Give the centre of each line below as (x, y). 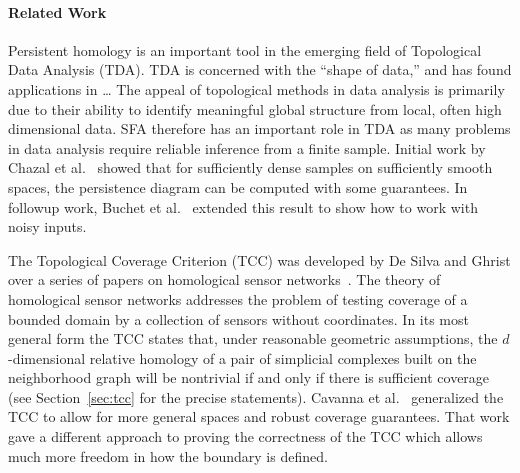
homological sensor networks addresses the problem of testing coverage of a (238, 298)
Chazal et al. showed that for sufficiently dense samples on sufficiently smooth (250, 167)
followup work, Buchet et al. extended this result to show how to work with (243, 206)
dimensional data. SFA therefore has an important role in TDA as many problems (259, 128)
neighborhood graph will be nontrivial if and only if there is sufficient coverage (249, 377)
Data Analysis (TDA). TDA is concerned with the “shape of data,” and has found (260, 69)
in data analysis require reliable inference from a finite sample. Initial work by (247, 147)
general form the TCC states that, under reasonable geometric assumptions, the (253, 338)
